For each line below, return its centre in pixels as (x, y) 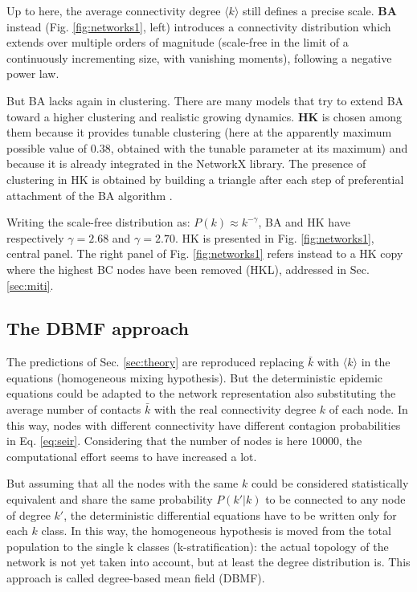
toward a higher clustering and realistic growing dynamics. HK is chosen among (204, 116)
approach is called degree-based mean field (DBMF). (136, 578)
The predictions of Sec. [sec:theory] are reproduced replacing (155, 362)
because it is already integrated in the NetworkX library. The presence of (186, 163)
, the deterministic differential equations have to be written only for (230, 514)
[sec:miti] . (30, 285)
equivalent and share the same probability (110, 499)
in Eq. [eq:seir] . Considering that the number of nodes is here (157, 441)
